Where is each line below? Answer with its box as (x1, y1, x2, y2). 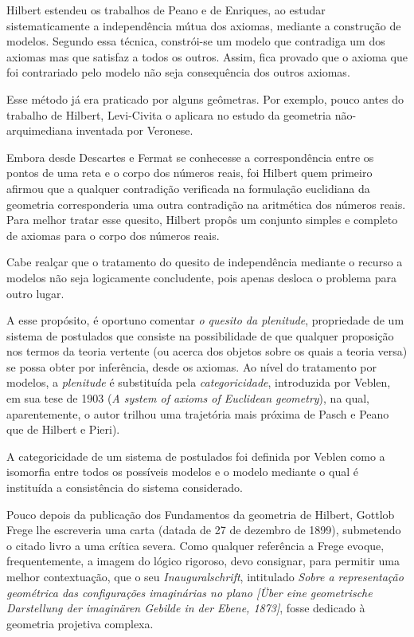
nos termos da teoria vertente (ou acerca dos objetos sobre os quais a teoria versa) (6, 343, 408, 360)
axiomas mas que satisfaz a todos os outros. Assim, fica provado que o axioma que (6, 48, 408, 65)
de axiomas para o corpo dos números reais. (6, 226, 220, 243)
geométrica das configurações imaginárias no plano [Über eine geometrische (6, 584, 373, 600)
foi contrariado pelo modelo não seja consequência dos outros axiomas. (6, 64, 350, 81)
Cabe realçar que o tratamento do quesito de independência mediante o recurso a (6, 254, 403, 270)
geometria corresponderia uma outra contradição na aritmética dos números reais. (6, 195, 406, 212)
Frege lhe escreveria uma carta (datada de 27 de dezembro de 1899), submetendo (6, 521, 401, 538)
